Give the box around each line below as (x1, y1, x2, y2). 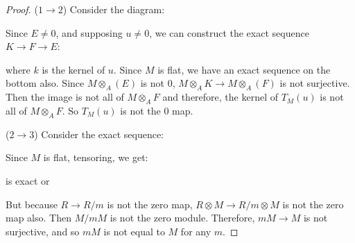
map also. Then (6, 210, 71, 225)
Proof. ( (6, 2, 38, 16)
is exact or (6, 173, 50, 187)
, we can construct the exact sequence (149, 25, 309, 40)
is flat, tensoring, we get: (43, 150, 148, 165)
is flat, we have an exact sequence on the (157, 62, 331, 76)
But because (6, 196, 58, 211)
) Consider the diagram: (62, 2, 165, 16)
